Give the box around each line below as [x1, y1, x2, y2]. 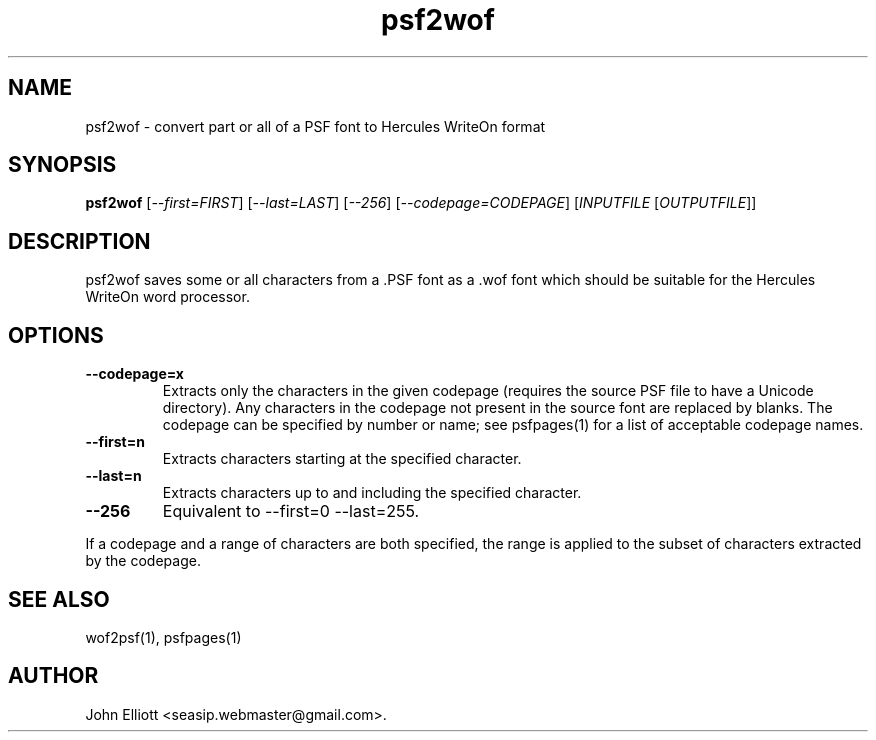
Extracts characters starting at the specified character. [162, 450, 522, 468]
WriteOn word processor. [85, 288, 250, 306]
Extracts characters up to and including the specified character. [162, 484, 582, 502]
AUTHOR [8, 663, 99, 689]
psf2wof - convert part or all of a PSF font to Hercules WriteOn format [85, 117, 546, 135]
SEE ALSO [8, 586, 110, 612]
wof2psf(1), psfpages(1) [85, 628, 242, 646]
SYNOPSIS [8, 152, 117, 178]
